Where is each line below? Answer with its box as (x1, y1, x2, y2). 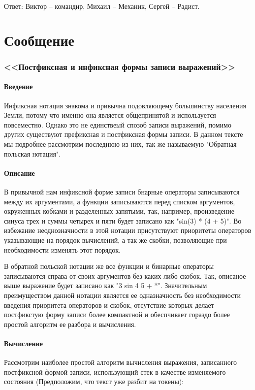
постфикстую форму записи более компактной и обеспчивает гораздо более (4, 309, 230, 320)
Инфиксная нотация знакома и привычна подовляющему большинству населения (4, 100, 246, 110)
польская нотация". (4, 148, 61, 159)
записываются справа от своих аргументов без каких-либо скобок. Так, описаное (4, 270, 246, 281)
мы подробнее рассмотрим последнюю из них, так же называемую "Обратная (4, 138, 237, 149)
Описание (4, 167, 35, 178)
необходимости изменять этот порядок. (4, 244, 121, 255)
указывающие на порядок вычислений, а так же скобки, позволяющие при (4, 234, 227, 245)
